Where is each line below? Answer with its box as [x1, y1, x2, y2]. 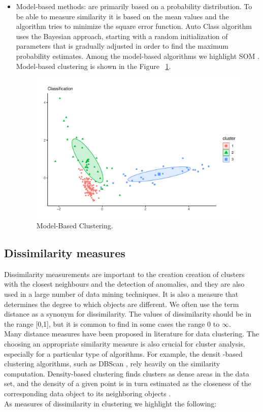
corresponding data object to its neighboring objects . [4, 388, 171, 398]
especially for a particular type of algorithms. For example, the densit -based [4, 348, 243, 359]
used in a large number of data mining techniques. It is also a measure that [4, 289, 239, 299]
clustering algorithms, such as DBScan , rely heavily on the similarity [4, 358, 220, 369]
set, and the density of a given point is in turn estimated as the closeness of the [4, 378, 251, 389]
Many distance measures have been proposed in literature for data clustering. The [4, 328, 259, 339]
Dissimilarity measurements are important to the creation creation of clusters [4, 268, 245, 279]
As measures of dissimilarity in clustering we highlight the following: [4, 398, 217, 408]
